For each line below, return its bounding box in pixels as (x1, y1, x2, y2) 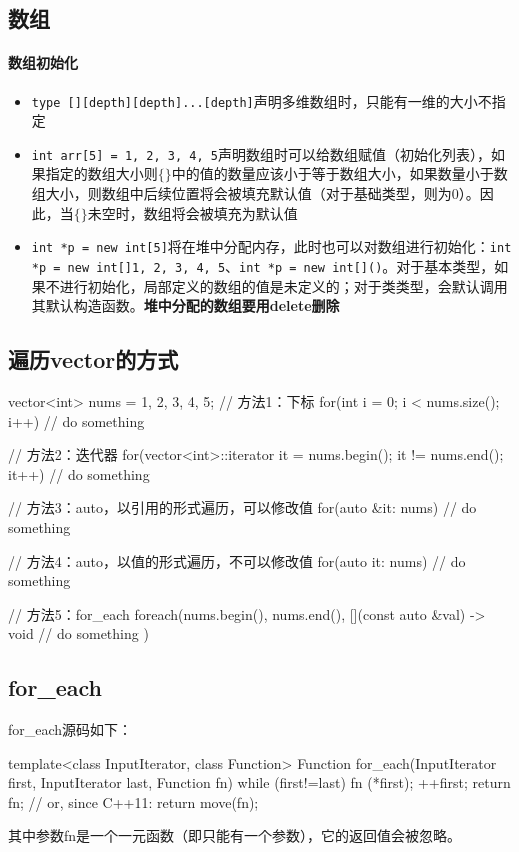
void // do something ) (8, 623, 149, 644)
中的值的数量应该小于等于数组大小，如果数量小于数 (171, 163, 508, 184)
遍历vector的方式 (8, 344, 179, 375)
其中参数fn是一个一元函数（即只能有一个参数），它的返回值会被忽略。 (8, 825, 462, 846)
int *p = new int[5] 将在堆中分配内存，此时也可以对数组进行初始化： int (31, 236, 512, 257)
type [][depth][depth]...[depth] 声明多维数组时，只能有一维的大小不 (31, 90, 492, 111)
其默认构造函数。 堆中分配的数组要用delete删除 (31, 295, 340, 316)
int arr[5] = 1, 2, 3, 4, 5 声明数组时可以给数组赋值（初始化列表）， (31, 143, 491, 164)
